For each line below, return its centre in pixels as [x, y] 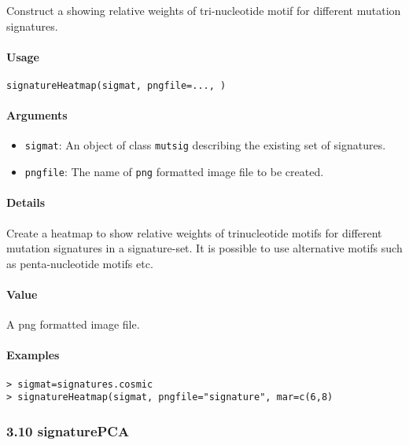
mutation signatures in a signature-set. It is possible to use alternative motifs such [204, 248]
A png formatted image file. [73, 324]
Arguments [37, 115]
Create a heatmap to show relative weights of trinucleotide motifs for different [194, 232]
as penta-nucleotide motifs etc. [80, 263]
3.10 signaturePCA [68, 430]
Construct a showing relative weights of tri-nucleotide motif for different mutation [204, 10]
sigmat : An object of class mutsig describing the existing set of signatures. [205, 145]
